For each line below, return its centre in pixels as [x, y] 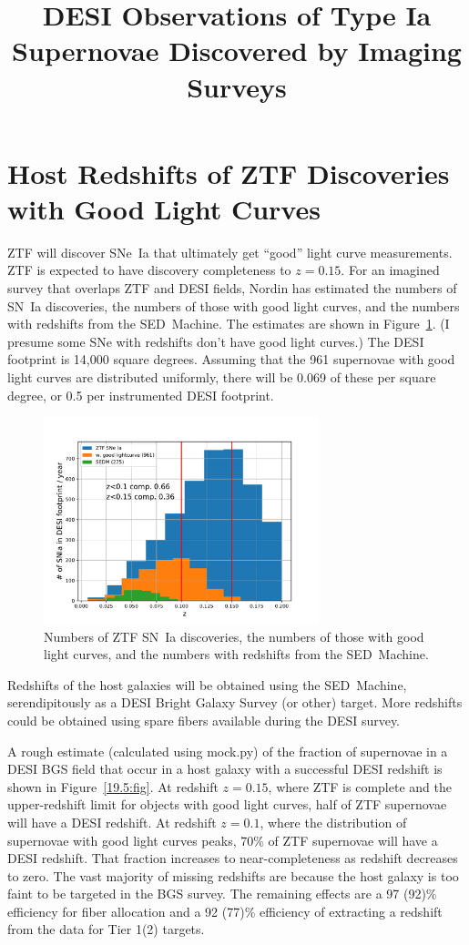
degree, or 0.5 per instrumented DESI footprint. [141, 395]
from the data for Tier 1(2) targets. [106, 929]
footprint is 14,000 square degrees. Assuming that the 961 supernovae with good [231, 359]
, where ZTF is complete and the [360, 786]
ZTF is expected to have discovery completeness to [149, 270]
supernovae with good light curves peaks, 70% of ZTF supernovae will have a [223, 840]
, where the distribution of [333, 822]
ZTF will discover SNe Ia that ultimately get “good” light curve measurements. [230, 252]
